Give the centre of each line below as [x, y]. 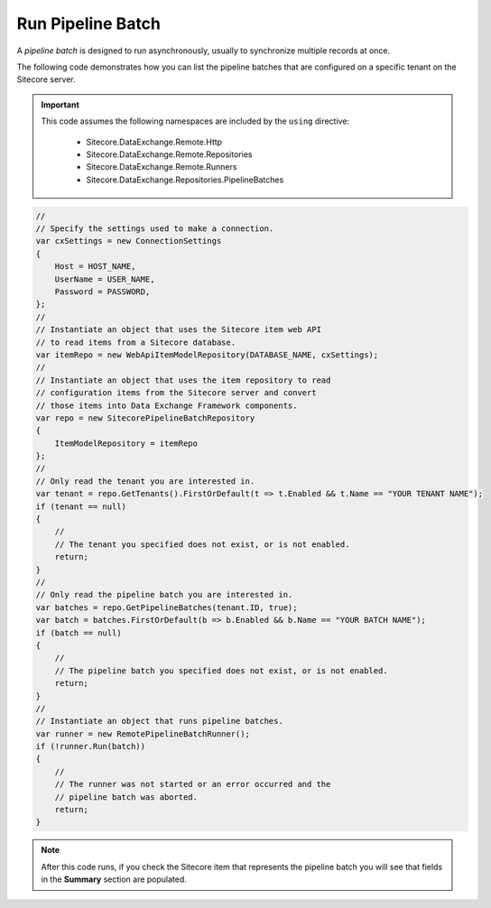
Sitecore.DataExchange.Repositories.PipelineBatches [185, 180]
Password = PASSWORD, [102, 292]
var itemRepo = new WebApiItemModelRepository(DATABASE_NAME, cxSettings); [207, 355]
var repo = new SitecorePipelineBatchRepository [145, 418]
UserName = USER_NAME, [105, 279]
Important [60, 105]
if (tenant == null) [81, 506]
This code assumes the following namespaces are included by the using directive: [195, 121]
